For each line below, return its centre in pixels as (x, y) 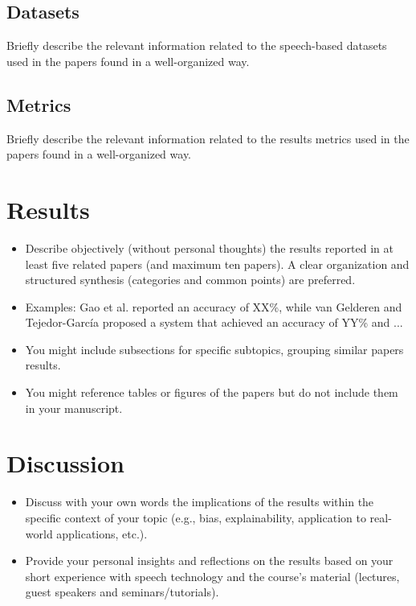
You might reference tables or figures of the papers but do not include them (212, 392)
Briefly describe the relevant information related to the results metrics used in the (208, 138)
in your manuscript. (74, 408)
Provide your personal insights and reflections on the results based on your (209, 561)
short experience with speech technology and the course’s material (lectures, (212, 576)
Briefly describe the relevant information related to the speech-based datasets (197, 45)
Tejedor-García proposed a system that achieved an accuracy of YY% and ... (214, 322)
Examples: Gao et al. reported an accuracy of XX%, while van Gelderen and (214, 306)
